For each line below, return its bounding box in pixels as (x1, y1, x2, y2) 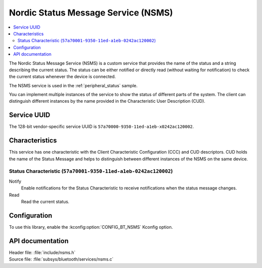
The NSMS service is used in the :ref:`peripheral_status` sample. (9, 82, 138, 88)
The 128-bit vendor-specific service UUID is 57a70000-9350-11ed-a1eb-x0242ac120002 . (9, 124, 194, 129)
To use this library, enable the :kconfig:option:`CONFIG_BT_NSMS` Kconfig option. (9, 224, 173, 230)
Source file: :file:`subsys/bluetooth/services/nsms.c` (9, 256, 114, 262)
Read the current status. (21, 199, 70, 205)
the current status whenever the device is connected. (9, 74, 116, 79)
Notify (9, 178, 21, 184)
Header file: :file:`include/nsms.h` (9, 250, 76, 255)
